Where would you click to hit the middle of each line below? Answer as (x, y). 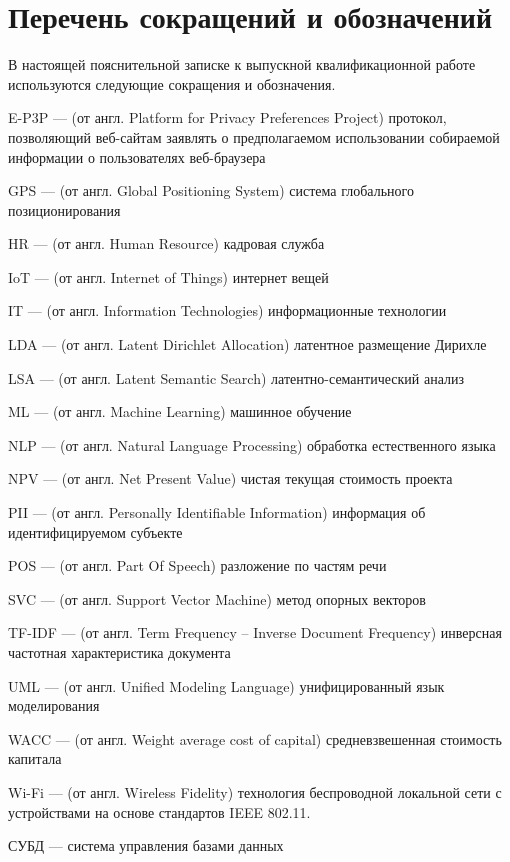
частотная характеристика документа (119, 652)
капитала (35, 758)
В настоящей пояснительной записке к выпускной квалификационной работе (242, 64)
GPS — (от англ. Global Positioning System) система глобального (211, 190)
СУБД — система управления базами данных (146, 845)
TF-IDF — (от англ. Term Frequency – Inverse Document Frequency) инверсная (255, 632)
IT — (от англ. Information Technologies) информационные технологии (227, 310)
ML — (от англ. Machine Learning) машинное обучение (180, 411)
